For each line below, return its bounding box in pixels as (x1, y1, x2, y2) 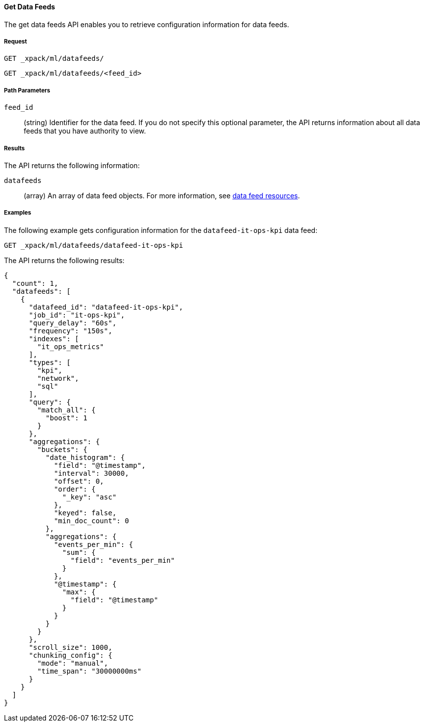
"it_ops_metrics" (37, 342, 104, 351)
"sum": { (62, 548, 96, 556)
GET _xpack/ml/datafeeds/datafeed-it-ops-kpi (4, 241, 183, 249)
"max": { (62, 588, 96, 596)
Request (4, 38, 27, 45)
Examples (4, 209, 31, 217)
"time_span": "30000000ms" (37, 667, 142, 675)
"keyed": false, (54, 508, 117, 517)
